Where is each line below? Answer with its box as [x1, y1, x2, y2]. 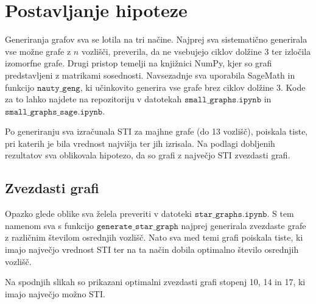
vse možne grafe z [5, 44, 71, 57]
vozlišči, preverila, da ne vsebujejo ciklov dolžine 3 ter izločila [81, 44, 311, 57]
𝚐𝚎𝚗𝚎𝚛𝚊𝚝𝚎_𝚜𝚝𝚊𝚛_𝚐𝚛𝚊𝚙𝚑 [96, 222, 178, 231]
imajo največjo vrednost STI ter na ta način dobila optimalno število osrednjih [5, 243, 299, 256]
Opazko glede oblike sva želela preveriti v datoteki [5, 207, 192, 220]
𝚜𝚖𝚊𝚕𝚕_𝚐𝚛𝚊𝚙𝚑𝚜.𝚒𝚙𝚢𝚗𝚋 [184, 96, 262, 105]
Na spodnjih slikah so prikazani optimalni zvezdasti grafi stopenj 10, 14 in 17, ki [5, 275, 306, 288]
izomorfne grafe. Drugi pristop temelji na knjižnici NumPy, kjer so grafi [5, 57, 272, 69]
